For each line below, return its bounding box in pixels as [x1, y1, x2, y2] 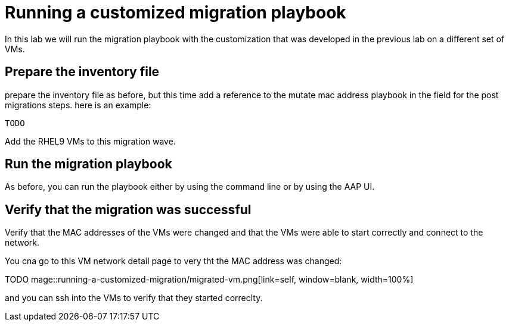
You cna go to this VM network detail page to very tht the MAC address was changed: [5, 256, 342, 267]
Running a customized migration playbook [5, 2, 346, 23]
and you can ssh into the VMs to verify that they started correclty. [5, 293, 263, 303]
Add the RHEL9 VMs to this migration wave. [5, 136, 176, 146]
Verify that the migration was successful [5, 202, 252, 217]
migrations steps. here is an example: [5, 99, 151, 110]
